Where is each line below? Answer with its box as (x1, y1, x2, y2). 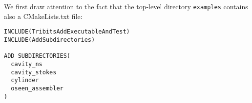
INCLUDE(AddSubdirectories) (4, 36, 95, 43)
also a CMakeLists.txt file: (4, 11, 83, 21)
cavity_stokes (11, 69, 57, 76)
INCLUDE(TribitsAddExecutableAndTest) (4, 28, 130, 35)
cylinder (11, 77, 39, 84)
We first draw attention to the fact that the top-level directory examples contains (4, 1, 248, 11)
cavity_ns (11, 60, 42, 68)
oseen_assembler (11, 85, 63, 92)
